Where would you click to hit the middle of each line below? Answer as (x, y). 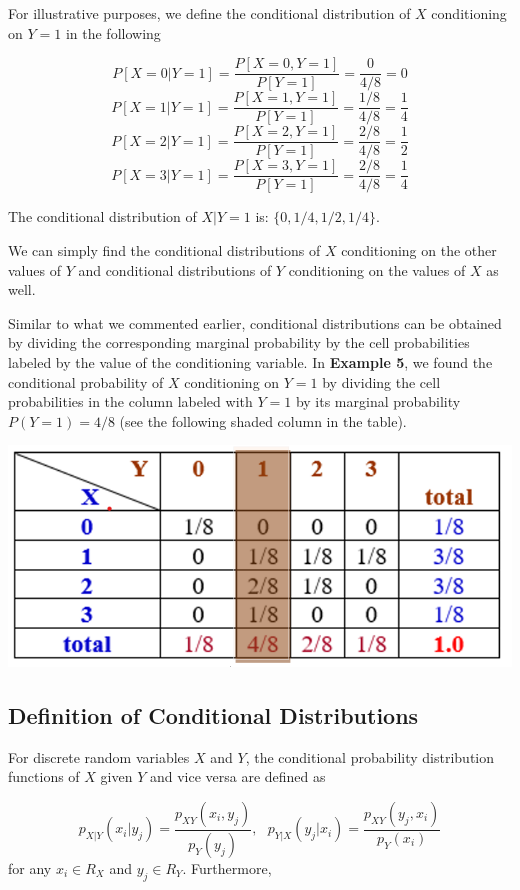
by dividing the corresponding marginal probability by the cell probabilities (239, 342)
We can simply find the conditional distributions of (164, 250)
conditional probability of (86, 381)
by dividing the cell (381, 381)
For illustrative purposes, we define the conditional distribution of (209, 13)
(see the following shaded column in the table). (263, 420)
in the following (113, 32)
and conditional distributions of (175, 269)
